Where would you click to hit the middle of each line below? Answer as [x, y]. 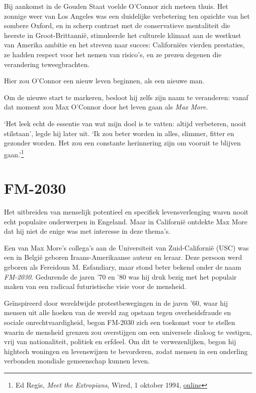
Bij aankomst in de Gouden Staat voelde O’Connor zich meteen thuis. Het [116, 6]
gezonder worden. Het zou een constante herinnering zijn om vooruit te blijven [122, 143]
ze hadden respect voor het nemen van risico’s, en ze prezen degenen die [113, 54]
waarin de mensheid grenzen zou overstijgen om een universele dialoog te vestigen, [128, 332]
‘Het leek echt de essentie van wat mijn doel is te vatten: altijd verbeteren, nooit [125, 123]
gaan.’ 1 [14, 153]
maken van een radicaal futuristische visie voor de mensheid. [95, 286]
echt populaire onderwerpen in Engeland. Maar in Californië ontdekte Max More [126, 221]
